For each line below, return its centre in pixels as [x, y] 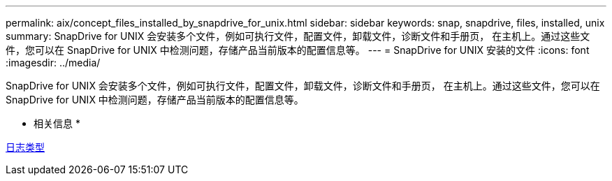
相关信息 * [57, 123]
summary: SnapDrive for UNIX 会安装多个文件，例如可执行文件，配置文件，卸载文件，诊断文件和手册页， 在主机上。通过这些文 [298, 36]
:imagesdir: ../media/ [53, 63]
